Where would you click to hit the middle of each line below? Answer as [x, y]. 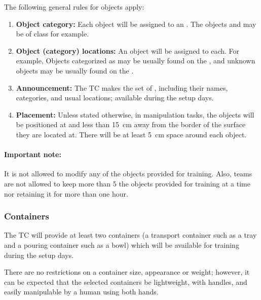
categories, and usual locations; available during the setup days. [115, 98]
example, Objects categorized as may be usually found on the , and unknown [136, 61]
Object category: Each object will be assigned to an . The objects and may [136, 24]
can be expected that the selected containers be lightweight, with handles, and [126, 282]
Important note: [33, 154]
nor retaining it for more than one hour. [66, 193]
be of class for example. [52, 34]
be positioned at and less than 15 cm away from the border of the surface [131, 124]
